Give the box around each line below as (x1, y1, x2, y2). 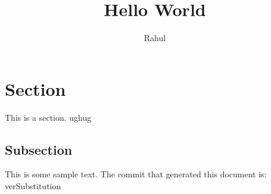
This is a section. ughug (5, 111, 92, 123)
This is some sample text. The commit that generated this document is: (5, 168, 267, 180)
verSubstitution (5, 180, 61, 192)
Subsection (5, 140, 73, 158)
